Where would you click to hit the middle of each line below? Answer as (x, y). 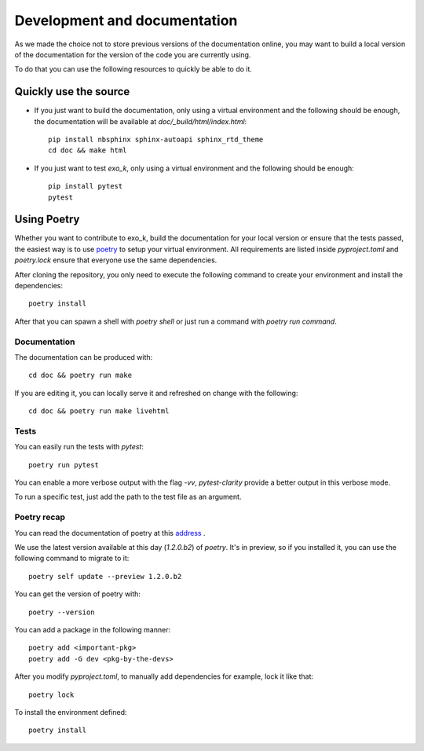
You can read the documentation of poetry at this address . (110, 533)
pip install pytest (86, 186)
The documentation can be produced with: (84, 357)
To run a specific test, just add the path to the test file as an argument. (128, 497)
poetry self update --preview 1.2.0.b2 (105, 576)
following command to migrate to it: (72, 559)
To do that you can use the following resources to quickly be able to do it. (133, 69)
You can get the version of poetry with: (78, 594)
